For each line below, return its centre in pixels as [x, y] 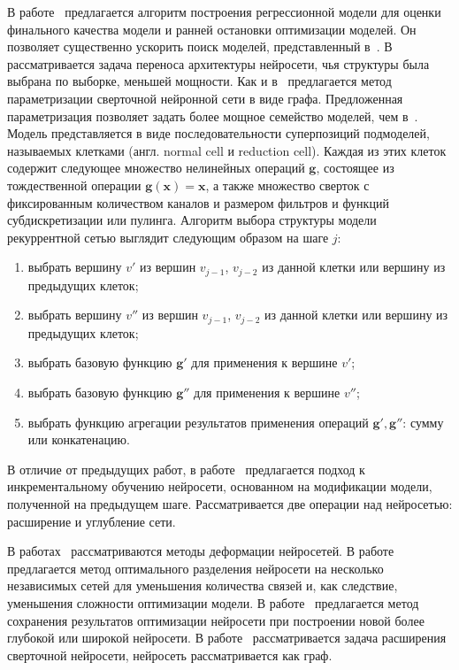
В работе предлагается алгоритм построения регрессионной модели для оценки [224, 12]
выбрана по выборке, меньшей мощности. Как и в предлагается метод [199, 81]
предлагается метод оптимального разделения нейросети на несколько [195, 568]
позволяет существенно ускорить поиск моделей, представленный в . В [200, 46]
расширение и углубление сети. [92, 521]
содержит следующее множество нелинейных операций [156, 168]
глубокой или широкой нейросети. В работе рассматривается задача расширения [227, 638]
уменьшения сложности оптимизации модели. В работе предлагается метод [213, 602]
